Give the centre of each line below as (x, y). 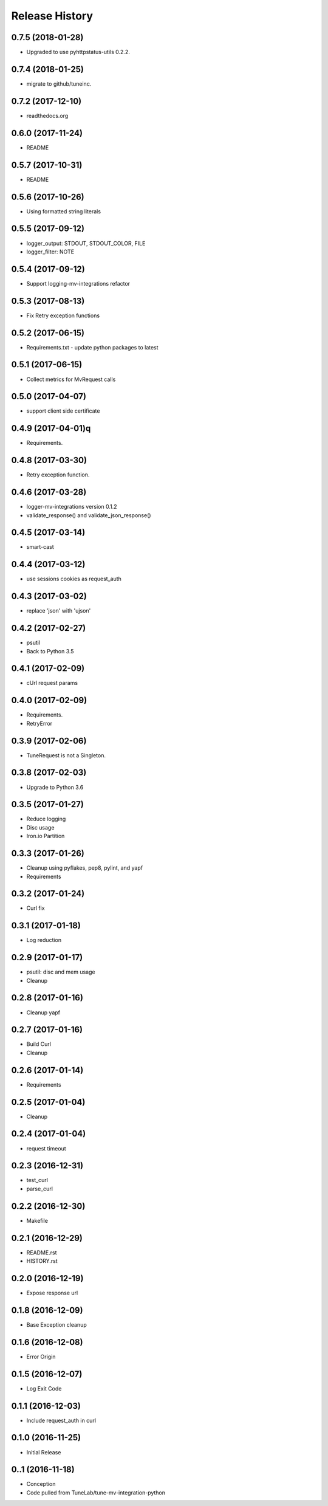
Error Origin (41, 1356)
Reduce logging (46, 819)
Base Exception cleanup (57, 1324)
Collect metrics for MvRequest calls (71, 379)
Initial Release (44, 1452)
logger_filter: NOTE (50, 252)
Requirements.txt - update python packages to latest (92, 347)
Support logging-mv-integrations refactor (78, 283)
